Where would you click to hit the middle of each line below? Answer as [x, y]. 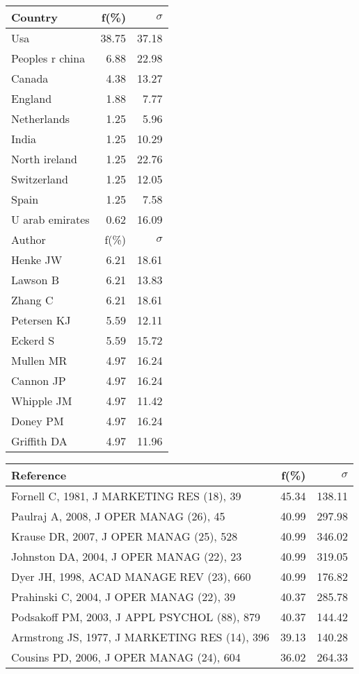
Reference [39, 475]
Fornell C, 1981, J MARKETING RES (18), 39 [126, 496]
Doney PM [38, 421]
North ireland [44, 159]
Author [29, 239]
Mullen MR [39, 360]
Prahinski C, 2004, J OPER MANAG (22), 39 [123, 597]
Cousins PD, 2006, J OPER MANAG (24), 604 [126, 657]
